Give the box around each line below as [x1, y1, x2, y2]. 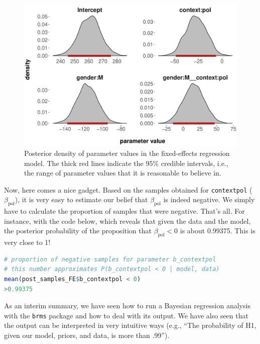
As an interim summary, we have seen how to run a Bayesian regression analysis [4, 300, 250, 311]
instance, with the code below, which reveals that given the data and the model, [4, 215, 251, 226]
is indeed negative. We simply [163, 194, 255, 205]
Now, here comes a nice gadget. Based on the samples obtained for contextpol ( [4, 184, 252, 195]
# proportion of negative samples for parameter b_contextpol [4, 255, 216, 263]
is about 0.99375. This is [180, 225, 255, 236]
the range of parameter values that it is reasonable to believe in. [24, 167, 221, 178]
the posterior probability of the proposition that [4, 225, 152, 236]
